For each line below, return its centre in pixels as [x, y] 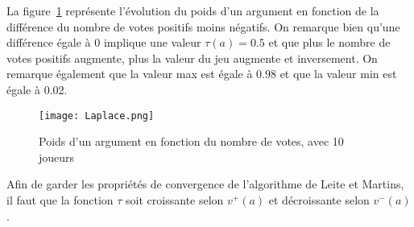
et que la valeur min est [338, 74]
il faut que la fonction [60, 200]
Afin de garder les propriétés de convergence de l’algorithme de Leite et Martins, [205, 184]
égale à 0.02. [37, 89]
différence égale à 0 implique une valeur [104, 42]
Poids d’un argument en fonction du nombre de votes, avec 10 [191, 141]
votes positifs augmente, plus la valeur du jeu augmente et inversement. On [192, 58]
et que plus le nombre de [329, 42]
